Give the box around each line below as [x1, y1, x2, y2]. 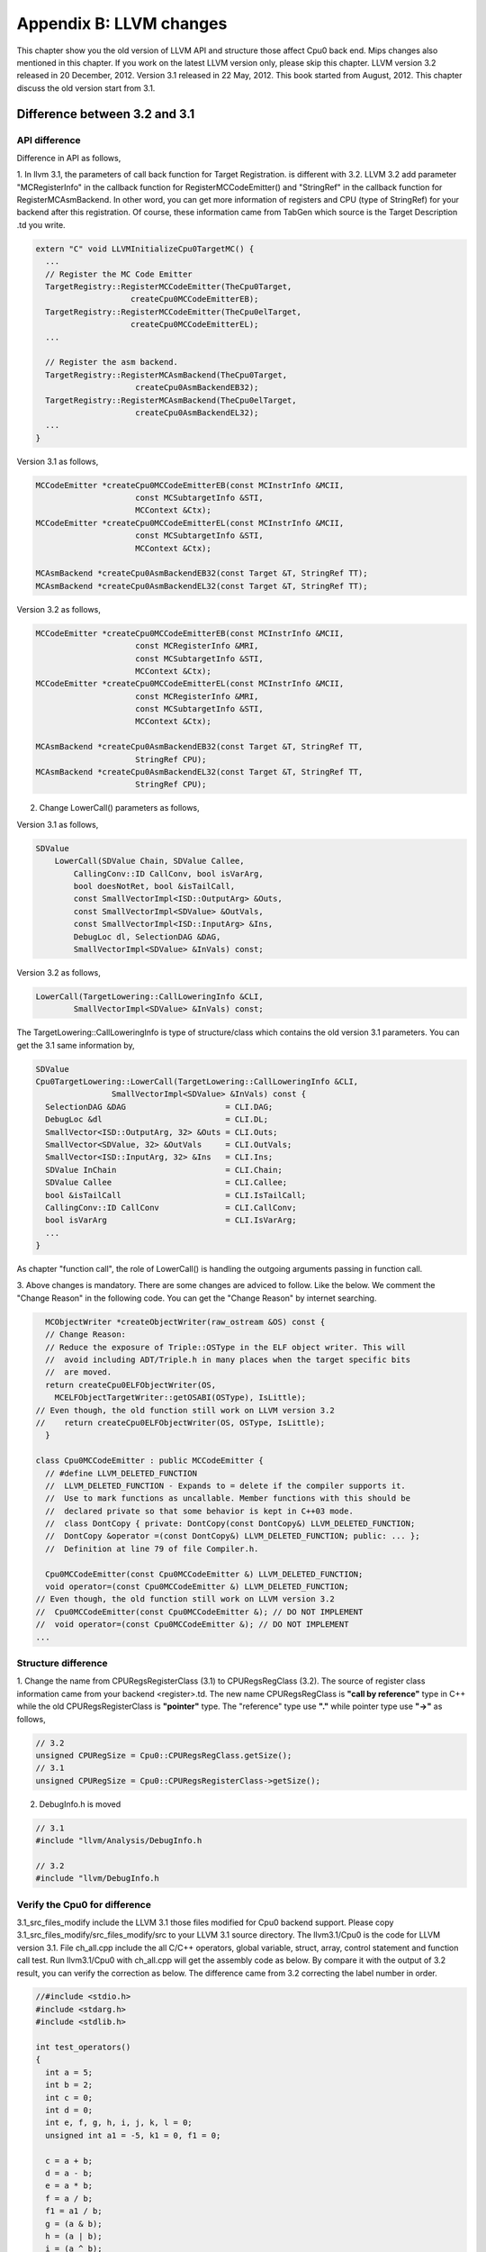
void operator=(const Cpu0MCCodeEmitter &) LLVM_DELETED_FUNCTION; [45, 1582, 349, 1592]
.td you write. [16, 219, 67, 230]
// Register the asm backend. [45, 357, 179, 368]
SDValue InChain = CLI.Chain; [45, 1165, 283, 1175]
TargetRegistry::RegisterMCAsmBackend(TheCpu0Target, [45, 369, 288, 380]
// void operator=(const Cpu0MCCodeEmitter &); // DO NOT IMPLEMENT [35, 1620, 349, 1630]
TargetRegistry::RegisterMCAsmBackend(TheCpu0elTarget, [45, 395, 297, 405]
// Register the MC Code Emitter [45, 268, 193, 279]
